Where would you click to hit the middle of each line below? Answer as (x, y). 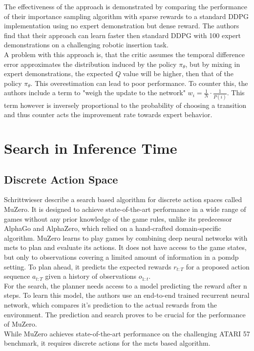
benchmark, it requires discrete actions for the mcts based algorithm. (107, 343)
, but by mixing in (213, 64)
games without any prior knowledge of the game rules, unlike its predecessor (118, 218)
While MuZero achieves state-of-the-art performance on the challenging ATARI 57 (127, 333)
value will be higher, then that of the (178, 73)
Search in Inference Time (91, 148)
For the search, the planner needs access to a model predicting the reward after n (126, 285)
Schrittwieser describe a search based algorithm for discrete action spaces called (123, 199)
